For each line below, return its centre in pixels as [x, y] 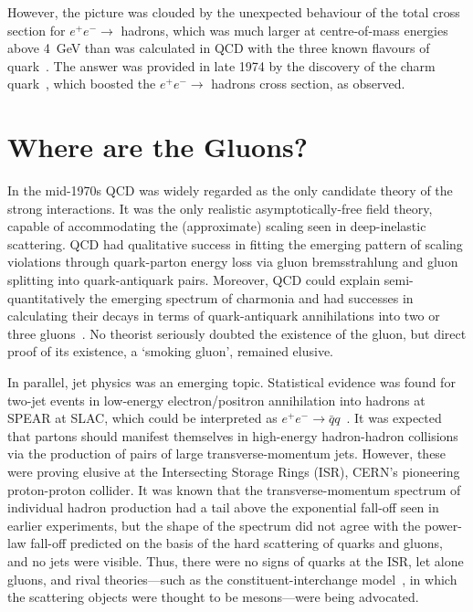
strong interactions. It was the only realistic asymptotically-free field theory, [220, 208]
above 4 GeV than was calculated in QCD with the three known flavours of [219, 48]
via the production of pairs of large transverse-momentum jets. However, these [227, 454]
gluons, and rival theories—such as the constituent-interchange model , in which [232, 579]
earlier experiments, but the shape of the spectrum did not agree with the [214, 525]
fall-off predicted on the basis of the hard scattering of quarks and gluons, [236, 543]
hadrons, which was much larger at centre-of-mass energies [284, 30]
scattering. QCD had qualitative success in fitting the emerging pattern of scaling [235, 243]
